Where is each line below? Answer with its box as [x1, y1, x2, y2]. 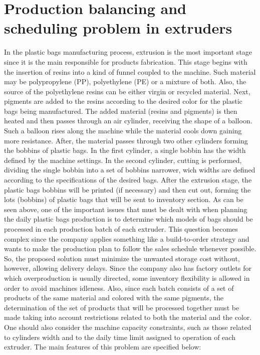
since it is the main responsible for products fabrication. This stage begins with [4, 56, 247, 67]
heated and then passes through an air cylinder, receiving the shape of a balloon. [4, 115, 252, 126]
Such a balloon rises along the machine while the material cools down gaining [4, 125, 242, 136]
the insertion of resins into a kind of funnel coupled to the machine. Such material [4, 66, 256, 77]
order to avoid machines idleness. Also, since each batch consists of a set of [4, 282, 234, 293]
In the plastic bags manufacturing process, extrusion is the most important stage [4, 47, 252, 57]
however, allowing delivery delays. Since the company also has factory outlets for [4, 263, 251, 273]
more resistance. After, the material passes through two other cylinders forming [4, 135, 248, 145]
